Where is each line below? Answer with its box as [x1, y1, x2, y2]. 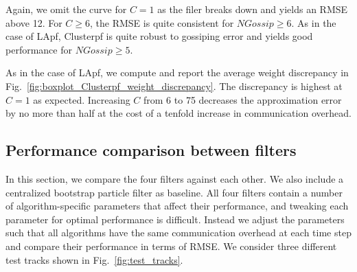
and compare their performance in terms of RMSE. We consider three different [5, 238, 337, 253]
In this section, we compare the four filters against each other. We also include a [5, 171, 344, 185]
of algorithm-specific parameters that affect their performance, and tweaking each [5, 199, 349, 213]
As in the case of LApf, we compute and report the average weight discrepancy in [5, 65, 349, 80]
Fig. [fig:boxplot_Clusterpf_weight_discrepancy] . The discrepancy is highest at [5, 78, 343, 93]
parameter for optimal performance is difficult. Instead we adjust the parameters [5, 212, 345, 226]
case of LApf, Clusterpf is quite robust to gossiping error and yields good [5, 29, 313, 43]
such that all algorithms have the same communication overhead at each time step [5, 225, 352, 240]
